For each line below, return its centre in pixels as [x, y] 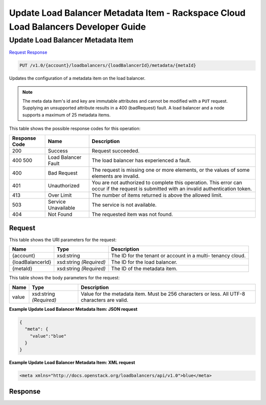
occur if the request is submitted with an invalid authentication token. [172, 188]
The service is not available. [124, 205]
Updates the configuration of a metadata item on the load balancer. [77, 78]
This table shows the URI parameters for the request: [63, 240]
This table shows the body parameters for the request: [65, 278]
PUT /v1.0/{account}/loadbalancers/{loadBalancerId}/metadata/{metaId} [108, 66]
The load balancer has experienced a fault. [142, 160]
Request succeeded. [116, 150]
